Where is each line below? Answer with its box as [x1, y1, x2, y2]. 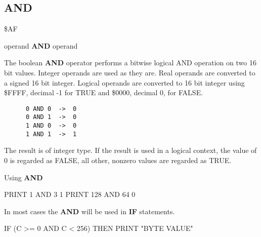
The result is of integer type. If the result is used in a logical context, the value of [4, 145, 257, 155]
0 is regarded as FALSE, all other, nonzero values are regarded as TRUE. [4, 154, 232, 165]
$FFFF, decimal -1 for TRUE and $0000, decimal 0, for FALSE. [4, 87, 203, 98]
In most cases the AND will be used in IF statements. [4, 206, 175, 216]
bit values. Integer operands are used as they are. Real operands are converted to [4, 67, 255, 77]
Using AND [4, 172, 43, 182]
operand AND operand [4, 40, 78, 51]
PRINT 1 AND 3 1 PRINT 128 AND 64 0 [4, 189, 136, 200]
